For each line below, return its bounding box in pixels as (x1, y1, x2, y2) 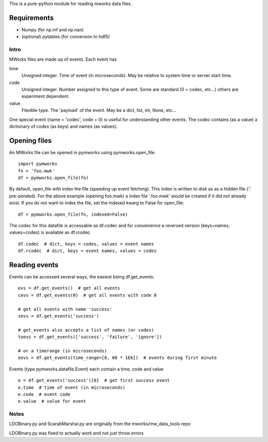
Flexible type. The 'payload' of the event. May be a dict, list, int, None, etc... (21, 107, 176, 113)
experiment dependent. (21, 93, 69, 99)
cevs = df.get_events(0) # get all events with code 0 (18, 292, 157, 298)
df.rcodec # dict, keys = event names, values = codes (18, 248, 157, 254)
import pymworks (18, 161, 58, 167)
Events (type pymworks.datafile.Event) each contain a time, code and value (9, 366, 164, 372)
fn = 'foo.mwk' (18, 168, 55, 174)
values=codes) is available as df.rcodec (9, 229, 90, 236)
